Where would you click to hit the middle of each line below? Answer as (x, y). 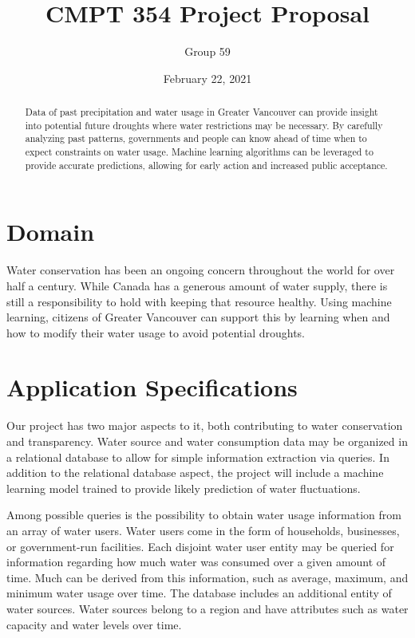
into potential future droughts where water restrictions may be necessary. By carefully (204, 125)
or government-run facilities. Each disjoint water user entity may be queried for (200, 546)
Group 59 (207, 51)
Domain (51, 232)
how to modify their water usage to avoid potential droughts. (156, 332)
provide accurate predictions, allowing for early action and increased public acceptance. (206, 165)
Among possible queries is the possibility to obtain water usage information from (204, 515)
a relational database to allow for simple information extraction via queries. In (198, 457)
